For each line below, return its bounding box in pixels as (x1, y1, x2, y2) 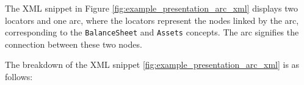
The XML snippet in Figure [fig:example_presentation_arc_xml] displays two (5, 2, 298, 14)
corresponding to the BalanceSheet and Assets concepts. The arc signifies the (5, 26, 299, 39)
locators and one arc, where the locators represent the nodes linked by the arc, (5, 13, 299, 26)
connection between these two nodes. (5, 37, 142, 50)
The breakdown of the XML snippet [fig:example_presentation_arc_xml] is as (5, 58, 300, 71)
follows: (5, 70, 33, 83)
